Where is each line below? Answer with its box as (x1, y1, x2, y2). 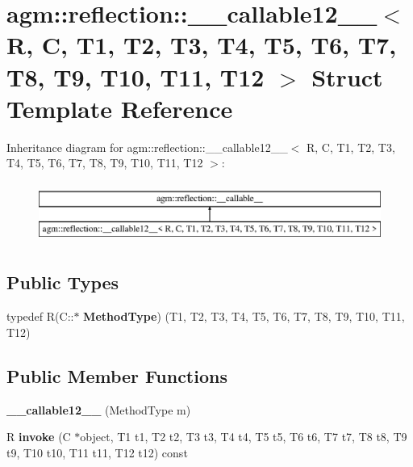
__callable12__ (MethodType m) (6, 401, 191, 418)
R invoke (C (6, 428, 71, 445)
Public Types (6, 270, 119, 295)
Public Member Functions (6, 363, 227, 388)
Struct (311, 60, 383, 93)
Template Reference (6, 91, 233, 124)
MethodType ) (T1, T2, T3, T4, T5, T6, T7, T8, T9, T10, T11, (83, 308, 405, 325)
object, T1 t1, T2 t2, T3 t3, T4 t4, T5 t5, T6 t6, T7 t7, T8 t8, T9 (80, 428, 407, 445)
